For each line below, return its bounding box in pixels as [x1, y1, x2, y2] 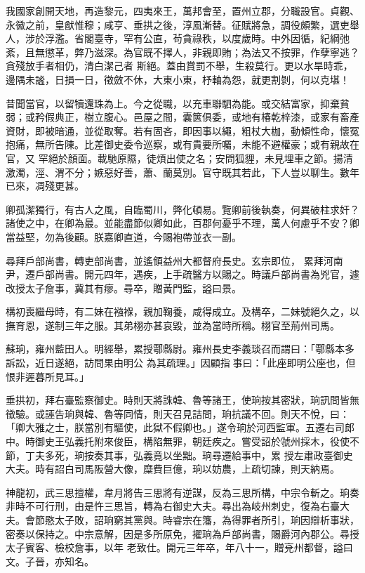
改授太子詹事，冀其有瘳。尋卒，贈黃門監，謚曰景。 [6, 280, 241, 295]
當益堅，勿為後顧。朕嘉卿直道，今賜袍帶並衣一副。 [6, 229, 241, 244]
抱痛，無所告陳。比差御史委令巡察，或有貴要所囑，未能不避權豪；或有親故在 [6, 137, 359, 152]
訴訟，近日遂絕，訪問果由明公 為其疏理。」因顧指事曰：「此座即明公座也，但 [6, 355, 356, 370]
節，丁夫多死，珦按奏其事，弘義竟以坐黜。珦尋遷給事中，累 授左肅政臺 [6, 447, 333, 462]
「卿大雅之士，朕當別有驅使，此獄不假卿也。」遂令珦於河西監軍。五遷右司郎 [6, 420, 354, 435]
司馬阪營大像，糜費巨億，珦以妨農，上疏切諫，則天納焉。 [74, 461, 340, 476]
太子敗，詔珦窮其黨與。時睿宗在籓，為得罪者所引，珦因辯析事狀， [54, 513, 359, 527]
